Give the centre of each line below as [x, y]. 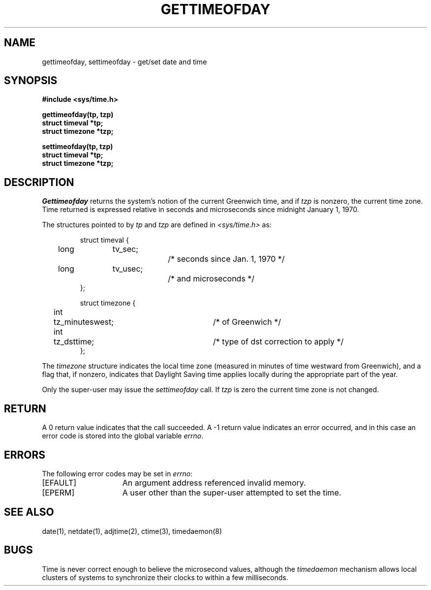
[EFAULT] [59, 482]
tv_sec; [125, 249]
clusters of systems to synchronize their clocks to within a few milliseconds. [165, 577]
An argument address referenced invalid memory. [214, 482]
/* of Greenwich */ [247, 322]
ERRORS [25, 455]
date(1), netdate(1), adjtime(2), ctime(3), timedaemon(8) [132, 531]
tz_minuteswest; [84, 322]
